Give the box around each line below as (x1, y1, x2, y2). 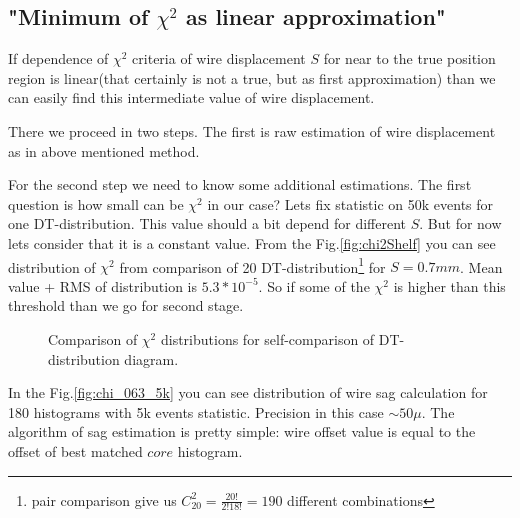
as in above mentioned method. (8, 140, 200, 161)
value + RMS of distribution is (8, 275, 198, 296)
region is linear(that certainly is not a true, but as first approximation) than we (8, 67, 496, 88)
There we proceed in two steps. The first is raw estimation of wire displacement (8, 120, 496, 141)
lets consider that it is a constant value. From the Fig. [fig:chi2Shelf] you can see (8, 232, 496, 253)
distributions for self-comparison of (160, 328, 375, 349)
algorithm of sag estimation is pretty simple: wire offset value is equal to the (8, 421, 476, 442)
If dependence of (8, 48, 109, 69)
